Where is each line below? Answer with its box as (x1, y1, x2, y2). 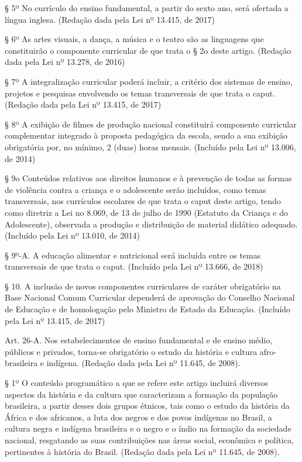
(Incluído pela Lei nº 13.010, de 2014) (5, 229, 140, 242)
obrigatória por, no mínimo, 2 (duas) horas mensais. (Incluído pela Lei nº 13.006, (5, 140, 296, 153)
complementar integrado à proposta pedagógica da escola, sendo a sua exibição (5, 129, 288, 142)
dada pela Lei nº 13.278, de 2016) (5, 56, 125, 68)
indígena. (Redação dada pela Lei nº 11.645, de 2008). (46, 357, 241, 369)
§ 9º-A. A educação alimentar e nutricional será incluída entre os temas (5, 249, 261, 261)
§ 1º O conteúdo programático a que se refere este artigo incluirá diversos (5, 377, 268, 389)
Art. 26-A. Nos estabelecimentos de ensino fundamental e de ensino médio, (5, 334, 273, 346)
